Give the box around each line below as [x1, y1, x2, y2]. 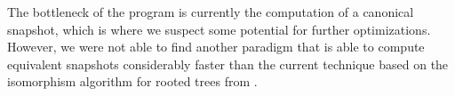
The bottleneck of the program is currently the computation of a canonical [7, 3, 414, 20]
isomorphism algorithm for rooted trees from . [7, 72, 258, 91]
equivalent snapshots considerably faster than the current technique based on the [7, 54, 449, 73]
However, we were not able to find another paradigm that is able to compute [7, 37, 425, 56]
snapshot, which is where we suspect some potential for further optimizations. [7, 20, 431, 38]
